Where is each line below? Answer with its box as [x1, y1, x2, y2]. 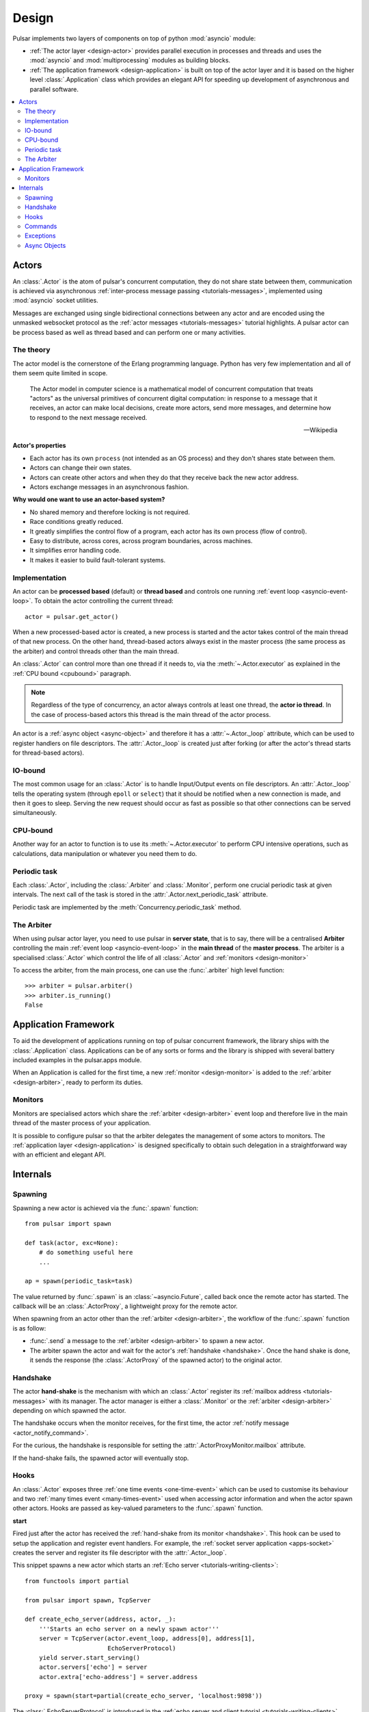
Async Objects [25, 241, 66, 249]
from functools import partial [25, 1577, 130, 1585]
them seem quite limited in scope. [12, 369, 108, 377]
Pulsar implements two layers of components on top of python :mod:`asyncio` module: [12, 34, 256, 42]
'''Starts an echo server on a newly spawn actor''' [38, 1625, 220, 1633]
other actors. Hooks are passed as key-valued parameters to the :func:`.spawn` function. [12, 1504, 263, 1513]
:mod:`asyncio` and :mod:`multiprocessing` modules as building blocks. [29, 56, 231, 64]
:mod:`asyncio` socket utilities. [12, 297, 98, 305]
